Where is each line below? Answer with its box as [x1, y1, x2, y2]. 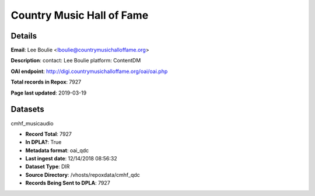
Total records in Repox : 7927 [10, 79, 82, 86]
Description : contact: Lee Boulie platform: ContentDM [10, 57, 141, 64]
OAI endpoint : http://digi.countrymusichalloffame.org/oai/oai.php [10, 68, 168, 75]
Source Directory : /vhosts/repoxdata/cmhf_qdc [25, 171, 140, 178]
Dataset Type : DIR [25, 163, 70, 170]
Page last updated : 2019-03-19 [10, 89, 87, 96]
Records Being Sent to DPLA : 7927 [25, 180, 110, 187]
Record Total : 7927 [25, 130, 72, 137]
